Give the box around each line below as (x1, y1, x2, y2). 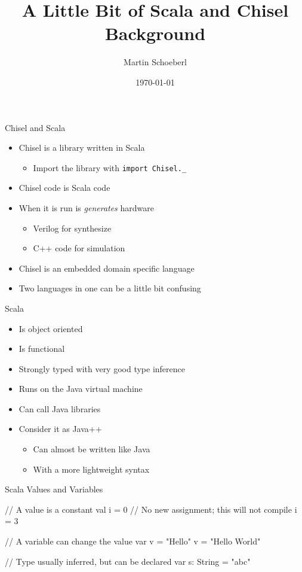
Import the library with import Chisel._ (33, 161, 187, 174)
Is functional (19, 342, 65, 355)
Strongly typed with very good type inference (19, 362, 186, 375)
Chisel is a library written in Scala (19, 141, 145, 154)
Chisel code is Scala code (19, 181, 110, 194)
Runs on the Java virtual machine (19, 382, 143, 395)
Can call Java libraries (19, 402, 101, 415)
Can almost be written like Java (33, 443, 150, 455)
